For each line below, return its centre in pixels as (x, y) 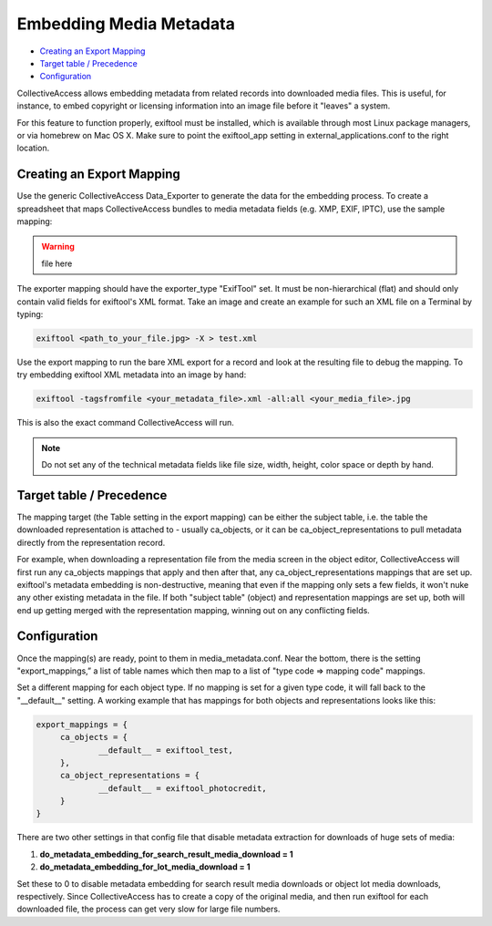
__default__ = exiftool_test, (166, 750)
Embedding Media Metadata (126, 24)
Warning (58, 247)
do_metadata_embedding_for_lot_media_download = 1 (145, 867)
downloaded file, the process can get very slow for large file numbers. (149, 909)
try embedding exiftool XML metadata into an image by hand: (132, 375)
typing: (30, 314)
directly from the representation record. (91, 542)
